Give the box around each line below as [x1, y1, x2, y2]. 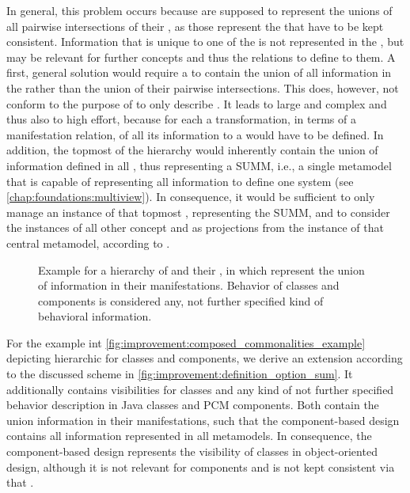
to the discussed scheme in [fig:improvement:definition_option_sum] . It [6, 366, 353, 382]
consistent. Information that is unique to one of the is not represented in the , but [6, 33, 404, 50]
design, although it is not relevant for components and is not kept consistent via [6, 458, 395, 475]
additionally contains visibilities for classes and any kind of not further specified [6, 381, 394, 397]
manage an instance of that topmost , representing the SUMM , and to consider [6, 203, 390, 220]
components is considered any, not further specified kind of [38, 292, 324, 309]
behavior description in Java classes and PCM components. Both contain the [6, 396, 379, 413]
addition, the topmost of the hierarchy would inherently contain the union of [6, 142, 378, 158]
